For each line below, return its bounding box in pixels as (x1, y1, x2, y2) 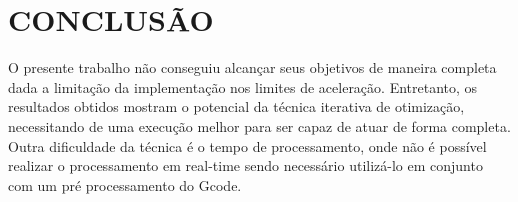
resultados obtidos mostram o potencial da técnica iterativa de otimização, (8, 96, 465, 117)
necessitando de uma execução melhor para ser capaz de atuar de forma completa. (8, 115, 511, 136)
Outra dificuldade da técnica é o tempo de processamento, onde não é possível (8, 135, 487, 156)
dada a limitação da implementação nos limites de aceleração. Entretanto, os (8, 76, 478, 97)
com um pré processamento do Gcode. (8, 174, 242, 195)
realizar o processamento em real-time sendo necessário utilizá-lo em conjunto (8, 155, 483, 176)
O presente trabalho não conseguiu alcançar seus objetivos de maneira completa (8, 57, 497, 78)
